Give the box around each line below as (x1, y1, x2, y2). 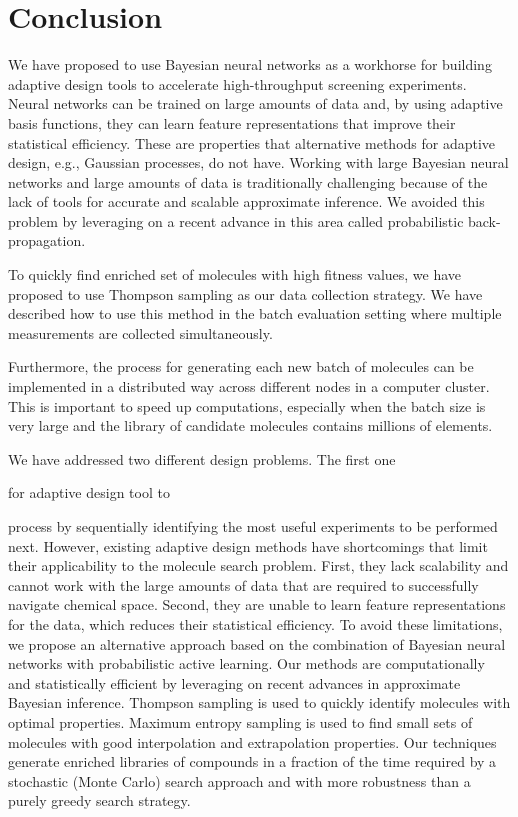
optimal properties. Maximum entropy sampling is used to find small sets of (8, 711, 473, 732)
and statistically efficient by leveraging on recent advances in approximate (8, 672, 461, 693)
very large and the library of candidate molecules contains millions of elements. (8, 415, 493, 436)
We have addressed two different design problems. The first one (8, 448, 396, 469)
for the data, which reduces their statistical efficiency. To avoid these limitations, (8, 613, 503, 634)
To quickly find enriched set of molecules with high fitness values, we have (8, 264, 462, 285)
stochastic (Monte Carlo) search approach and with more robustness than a (8, 770, 471, 791)
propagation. (8, 230, 86, 251)
